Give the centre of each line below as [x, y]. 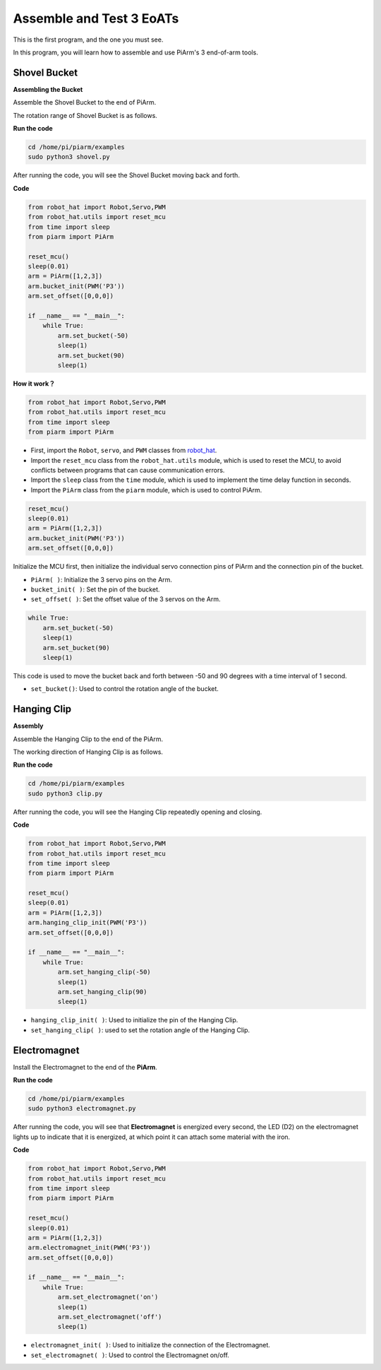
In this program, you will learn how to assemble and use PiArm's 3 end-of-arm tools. [136, 52]
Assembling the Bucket [48, 89]
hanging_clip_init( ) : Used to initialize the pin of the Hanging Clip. [134, 1020]
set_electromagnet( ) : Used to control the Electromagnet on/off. [130, 1355]
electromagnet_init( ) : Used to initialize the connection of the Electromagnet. [151, 1345]
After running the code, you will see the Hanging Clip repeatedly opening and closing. [138, 812]
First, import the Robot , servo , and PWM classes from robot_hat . [124, 450]
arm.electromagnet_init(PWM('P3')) [89, 1248]
